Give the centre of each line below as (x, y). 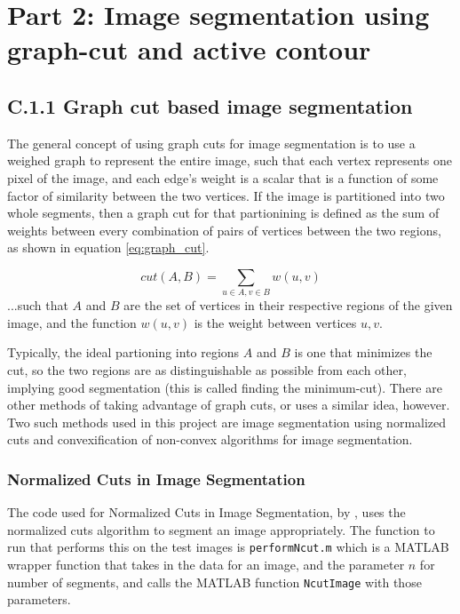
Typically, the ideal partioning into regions (123, 352)
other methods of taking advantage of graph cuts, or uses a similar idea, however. (229, 405)
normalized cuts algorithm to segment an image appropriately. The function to (221, 529)
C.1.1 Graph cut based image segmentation (210, 105)
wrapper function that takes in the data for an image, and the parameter (206, 565)
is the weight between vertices (275, 322)
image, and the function (72, 322)
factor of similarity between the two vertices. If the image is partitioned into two (226, 195)
